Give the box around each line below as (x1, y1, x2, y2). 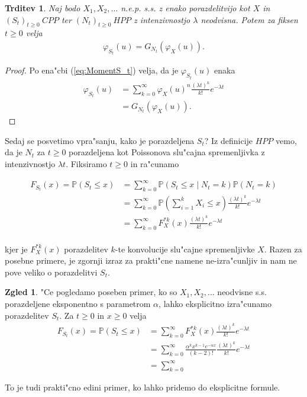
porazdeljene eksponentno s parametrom (5, 297, 151, 309)
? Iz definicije (204, 134, 253, 146)
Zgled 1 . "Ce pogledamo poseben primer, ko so (5, 286, 177, 298)
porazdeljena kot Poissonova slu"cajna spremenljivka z (69, 146, 265, 158)
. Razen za (264, 242, 302, 255)
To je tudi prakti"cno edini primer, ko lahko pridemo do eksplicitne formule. (5, 381, 280, 393)
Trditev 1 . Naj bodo (5, 2, 80, 14)
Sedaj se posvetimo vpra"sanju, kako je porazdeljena (5, 134, 195, 146)
